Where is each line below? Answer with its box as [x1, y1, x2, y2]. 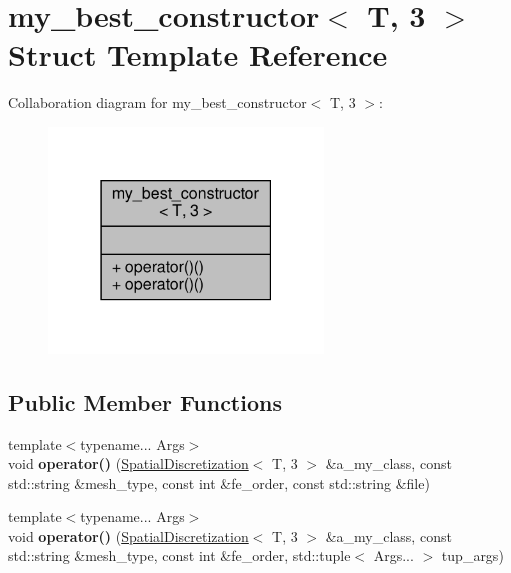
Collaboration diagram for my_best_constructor [8, 92, 307, 113]
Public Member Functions [8, 386, 282, 417]
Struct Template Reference [8, 34, 388, 75]
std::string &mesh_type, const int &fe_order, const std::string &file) [8, 472, 430, 493]
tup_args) [441, 545, 504, 566]
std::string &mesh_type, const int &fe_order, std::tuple [8, 545, 351, 566]
